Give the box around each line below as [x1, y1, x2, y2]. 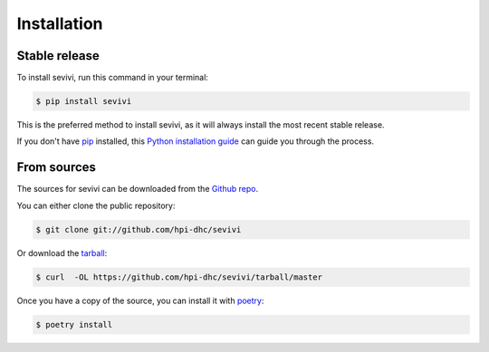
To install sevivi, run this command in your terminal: [16, 72, 208, 83]
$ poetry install [35, 319, 113, 329]
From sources [16, 159, 97, 176]
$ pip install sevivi [35, 96, 132, 107]
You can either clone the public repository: [16, 200, 176, 211]
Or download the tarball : [16, 247, 108, 258]
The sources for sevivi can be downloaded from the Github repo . [16, 184, 258, 195]
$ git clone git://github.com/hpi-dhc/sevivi [35, 224, 242, 234]
